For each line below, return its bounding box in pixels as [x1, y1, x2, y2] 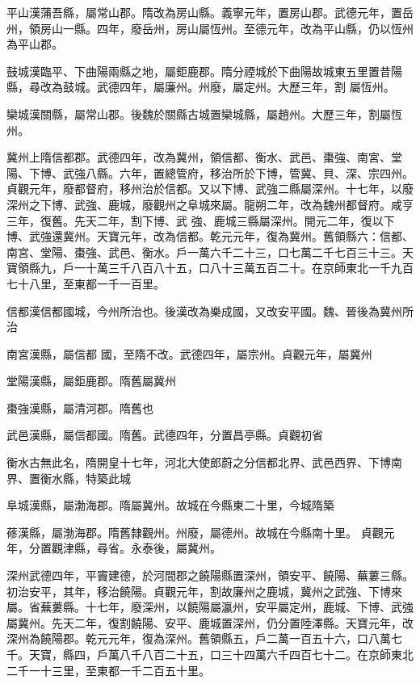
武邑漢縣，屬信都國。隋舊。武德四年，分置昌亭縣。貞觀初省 [6, 426, 323, 443]
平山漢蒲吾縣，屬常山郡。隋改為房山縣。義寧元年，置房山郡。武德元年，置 [6, 4, 402, 20]
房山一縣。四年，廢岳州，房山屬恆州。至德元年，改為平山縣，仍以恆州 [40, 19, 414, 36]
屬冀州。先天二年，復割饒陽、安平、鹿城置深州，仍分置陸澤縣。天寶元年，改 [6, 614, 414, 631]
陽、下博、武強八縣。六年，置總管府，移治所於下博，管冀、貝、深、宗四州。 [6, 164, 414, 181]
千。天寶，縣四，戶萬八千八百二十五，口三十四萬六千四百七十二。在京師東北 [6, 646, 414, 662]
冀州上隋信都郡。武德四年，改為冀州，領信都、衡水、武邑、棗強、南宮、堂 [6, 149, 402, 166]
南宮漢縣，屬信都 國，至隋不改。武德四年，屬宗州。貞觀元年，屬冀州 [6, 345, 372, 362]
